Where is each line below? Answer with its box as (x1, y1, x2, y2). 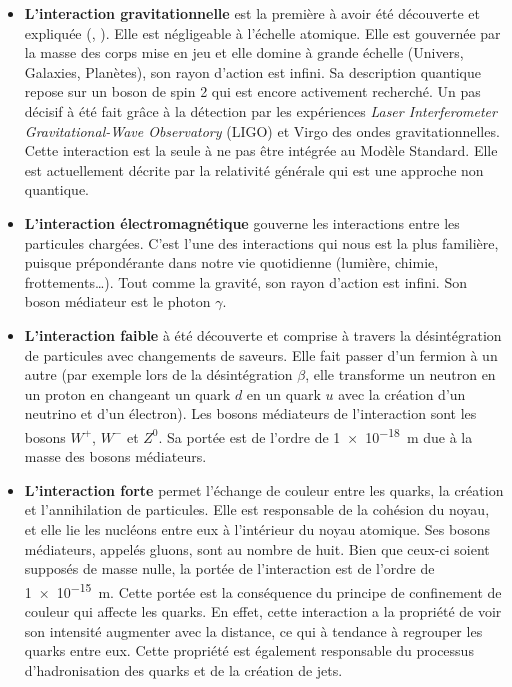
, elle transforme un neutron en (305, 364, 496, 385)
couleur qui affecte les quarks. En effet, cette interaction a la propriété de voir (24, 600, 502, 621)
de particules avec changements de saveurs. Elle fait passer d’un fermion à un (24, 344, 498, 365)
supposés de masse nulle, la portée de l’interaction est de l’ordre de (24, 558, 435, 579)
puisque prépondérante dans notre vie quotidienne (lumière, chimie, (24, 252, 439, 273)
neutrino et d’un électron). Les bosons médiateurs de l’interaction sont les (24, 403, 477, 424)
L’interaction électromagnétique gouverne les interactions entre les (24, 212, 460, 233)
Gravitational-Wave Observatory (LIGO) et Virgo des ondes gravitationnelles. (24, 120, 500, 141)
